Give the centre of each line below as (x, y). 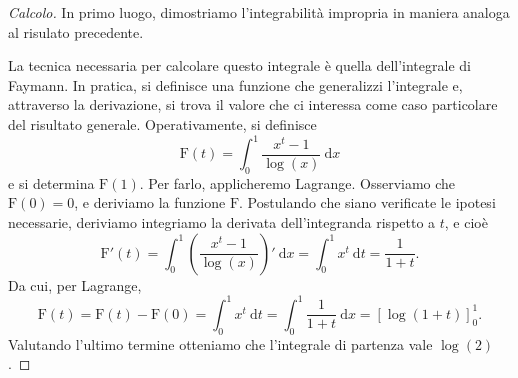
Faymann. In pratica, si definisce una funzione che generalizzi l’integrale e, (235, 84)
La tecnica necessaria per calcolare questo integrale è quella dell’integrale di (239, 65)
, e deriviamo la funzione (150, 202)
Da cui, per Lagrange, (75, 284)
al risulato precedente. (76, 31)
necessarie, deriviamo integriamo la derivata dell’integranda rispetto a (222, 222)
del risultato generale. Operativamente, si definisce (162, 123)
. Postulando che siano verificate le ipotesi (367, 202)
